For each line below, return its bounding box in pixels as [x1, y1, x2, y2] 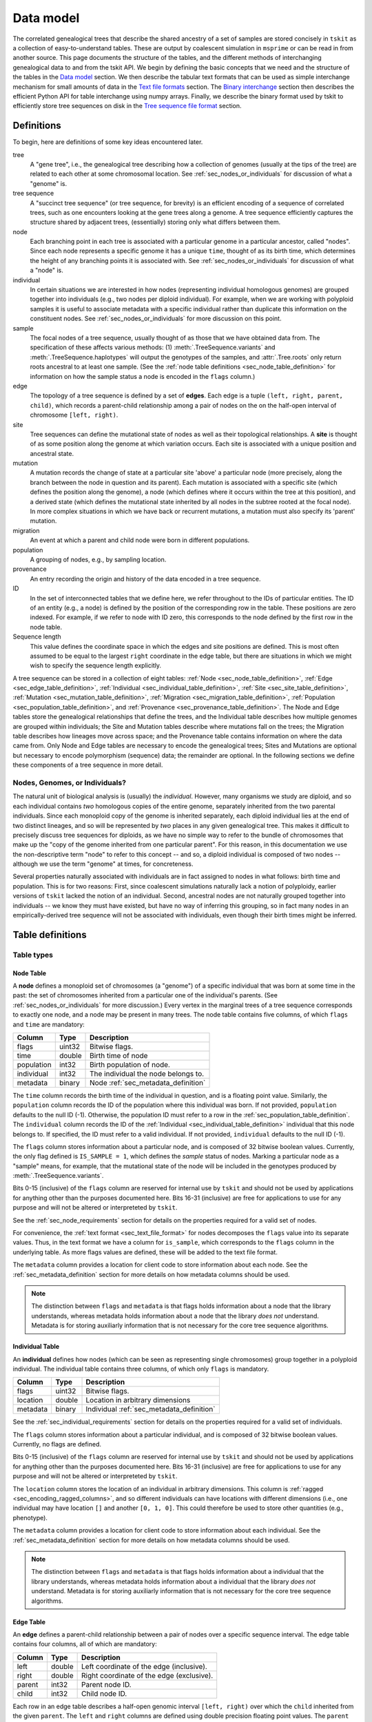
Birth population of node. [90, 1059, 170, 1069]
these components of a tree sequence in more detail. [12, 761, 163, 769]
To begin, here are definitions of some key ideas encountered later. [12, 138, 203, 146]
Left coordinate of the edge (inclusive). [81, 1661, 208, 1671]
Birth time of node [90, 1050, 148, 1060]
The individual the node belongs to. [90, 1068, 205, 1078]
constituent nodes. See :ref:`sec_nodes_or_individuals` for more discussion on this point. [30, 314, 282, 323]
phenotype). [12, 1513, 48, 1522]
